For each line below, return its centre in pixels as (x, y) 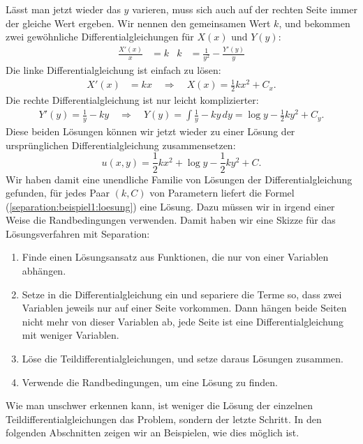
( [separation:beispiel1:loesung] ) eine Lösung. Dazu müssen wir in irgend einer (170, 206)
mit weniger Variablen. (71, 335)
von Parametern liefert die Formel (222, 193)
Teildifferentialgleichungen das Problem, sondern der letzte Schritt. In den (164, 419)
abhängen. (44, 271)
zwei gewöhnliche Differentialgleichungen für (100, 37)
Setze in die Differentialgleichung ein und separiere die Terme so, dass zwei (182, 294)
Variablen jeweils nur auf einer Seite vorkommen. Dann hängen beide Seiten (184, 308)
